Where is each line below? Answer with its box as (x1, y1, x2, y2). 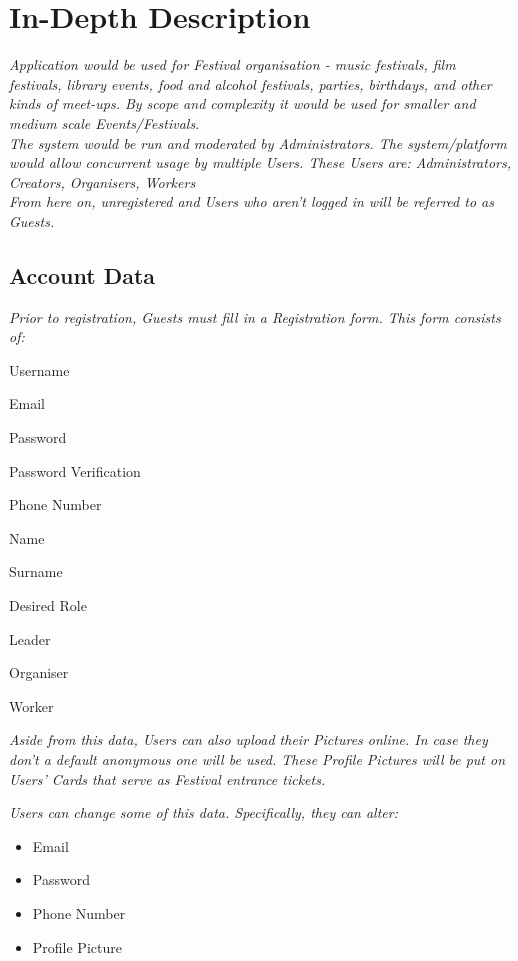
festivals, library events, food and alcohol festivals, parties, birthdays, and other (9, 73, 492, 94)
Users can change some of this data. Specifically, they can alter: (9, 802, 399, 823)
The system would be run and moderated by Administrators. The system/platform (9, 132, 507, 153)
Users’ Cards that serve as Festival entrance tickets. (9, 768, 326, 789)
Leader (9, 628, 51, 649)
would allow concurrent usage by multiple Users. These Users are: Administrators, (9, 152, 511, 173)
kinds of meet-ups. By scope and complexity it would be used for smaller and (9, 93, 476, 114)
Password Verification (9, 460, 141, 481)
